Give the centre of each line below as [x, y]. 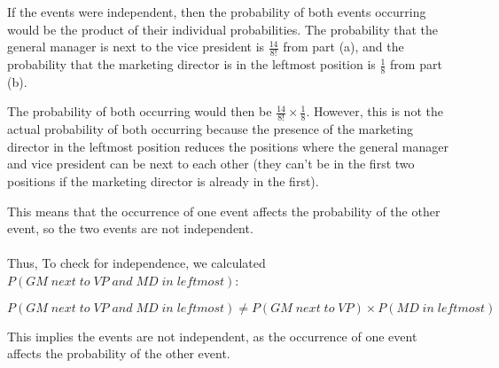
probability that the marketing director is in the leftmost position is [191, 64]
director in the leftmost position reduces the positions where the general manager [228, 146]
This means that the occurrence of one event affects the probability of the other [224, 211]
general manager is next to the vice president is [136, 47]
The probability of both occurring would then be [140, 111]
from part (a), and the [343, 47]
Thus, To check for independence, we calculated [136, 263]
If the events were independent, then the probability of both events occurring [217, 12]
